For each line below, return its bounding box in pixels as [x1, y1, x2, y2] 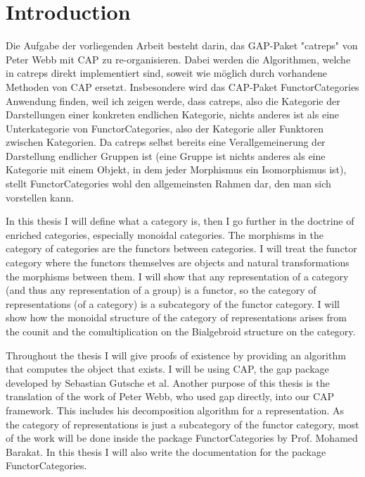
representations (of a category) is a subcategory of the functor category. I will [6, 296, 340, 311]
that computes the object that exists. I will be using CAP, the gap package [6, 361, 329, 376]
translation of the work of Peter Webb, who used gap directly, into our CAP [6, 389, 335, 404]
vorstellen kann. [6, 190, 74, 204]
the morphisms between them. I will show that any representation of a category [6, 268, 349, 283]
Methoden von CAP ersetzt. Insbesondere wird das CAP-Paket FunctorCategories [6, 79, 359, 94]
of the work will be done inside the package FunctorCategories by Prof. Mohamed [6, 430, 358, 445]
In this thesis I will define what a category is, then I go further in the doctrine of [6, 213, 354, 228]
